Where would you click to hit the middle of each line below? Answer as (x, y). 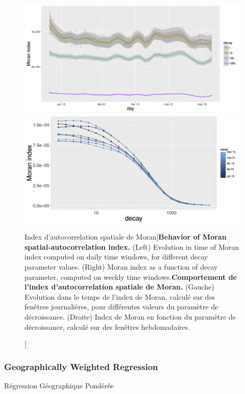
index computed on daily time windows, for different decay (116, 257)
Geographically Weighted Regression (81, 366)
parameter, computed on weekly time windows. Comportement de (131, 277)
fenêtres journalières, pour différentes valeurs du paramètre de (121, 307)
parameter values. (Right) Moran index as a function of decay (121, 266)
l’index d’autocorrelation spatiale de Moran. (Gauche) (119, 287)
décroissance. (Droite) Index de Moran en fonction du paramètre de (130, 316)
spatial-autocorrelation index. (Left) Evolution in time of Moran (132, 246)
